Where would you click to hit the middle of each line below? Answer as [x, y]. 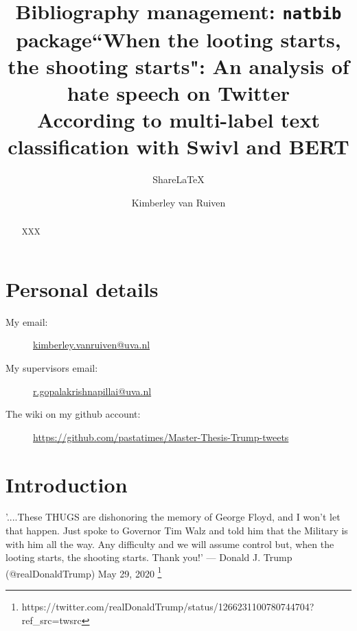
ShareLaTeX [178, 179]
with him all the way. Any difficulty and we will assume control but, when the [170, 544]
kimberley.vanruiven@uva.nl [92, 345]
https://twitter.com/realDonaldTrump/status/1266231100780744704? [168, 607]
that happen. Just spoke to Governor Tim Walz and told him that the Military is [177, 531]
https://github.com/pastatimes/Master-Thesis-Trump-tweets [161, 437]
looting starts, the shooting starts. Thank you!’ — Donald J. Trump [149, 557]
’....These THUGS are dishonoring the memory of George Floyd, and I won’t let [173, 517]
